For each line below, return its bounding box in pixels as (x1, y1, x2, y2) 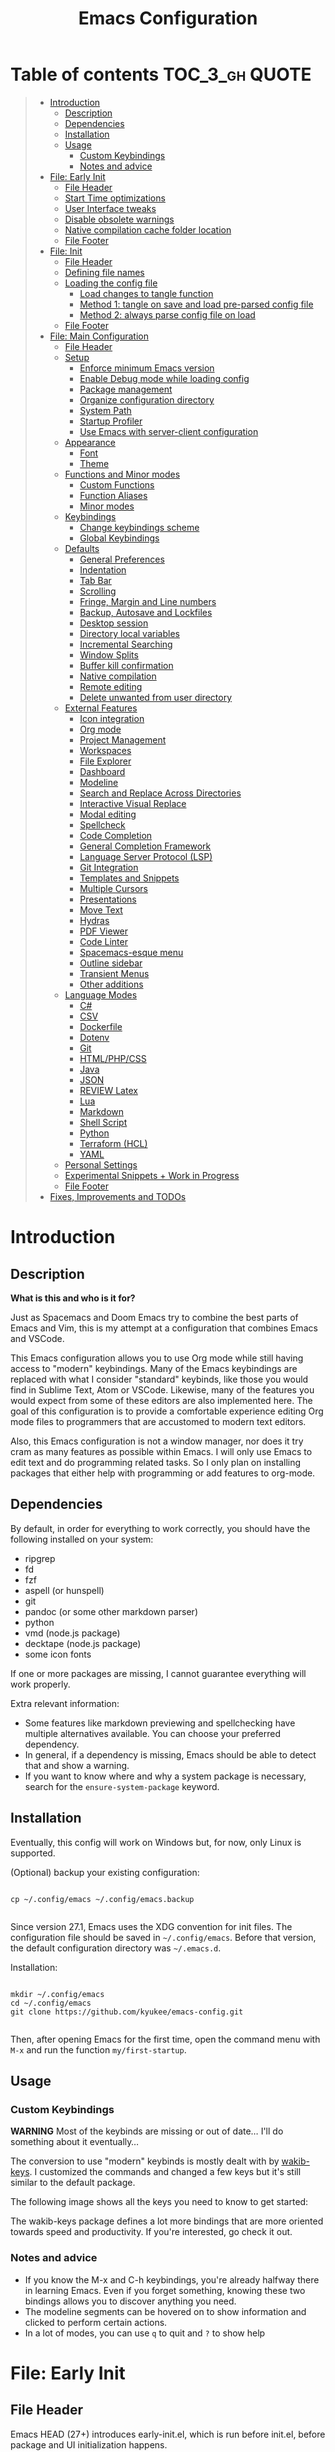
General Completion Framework (79, 840, 212, 852)
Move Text (79, 903, 123, 916)
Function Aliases (79, 489, 148, 501)
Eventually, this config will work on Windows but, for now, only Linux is (10, 1836, 302, 1848)
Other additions (79, 978, 144, 990)
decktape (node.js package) (24, 1637, 142, 1649)
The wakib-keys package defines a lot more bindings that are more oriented (10, 2215, 324, 2227)
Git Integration (79, 861, 139, 873)
